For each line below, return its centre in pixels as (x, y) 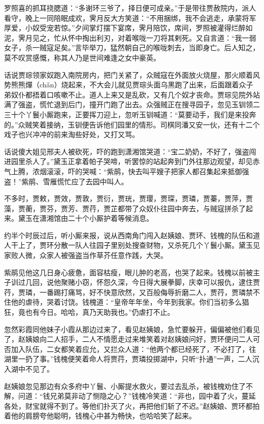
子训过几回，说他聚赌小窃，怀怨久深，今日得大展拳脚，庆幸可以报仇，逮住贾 (132, 282)
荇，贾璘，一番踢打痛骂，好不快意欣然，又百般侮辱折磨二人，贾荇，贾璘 (125, 292)
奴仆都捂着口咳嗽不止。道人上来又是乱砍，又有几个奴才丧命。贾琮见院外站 (135, 94)
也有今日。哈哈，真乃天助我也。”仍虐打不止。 (100, 312)
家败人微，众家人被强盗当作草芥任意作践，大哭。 (86, 255)
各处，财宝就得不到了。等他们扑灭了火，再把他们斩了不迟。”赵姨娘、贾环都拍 (132, 405)
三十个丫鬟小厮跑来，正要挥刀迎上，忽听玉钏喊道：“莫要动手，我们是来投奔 (130, 114)
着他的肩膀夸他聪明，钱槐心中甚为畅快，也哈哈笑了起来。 (100, 416)
